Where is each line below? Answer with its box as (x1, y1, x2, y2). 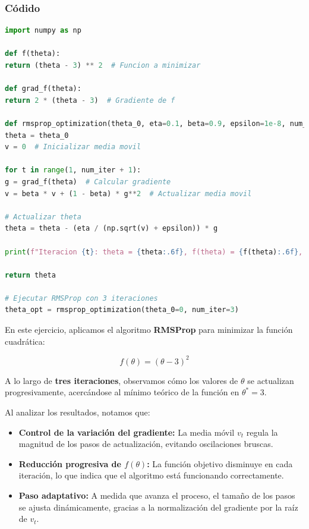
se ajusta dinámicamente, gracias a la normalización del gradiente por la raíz (18, 500, 298, 513)
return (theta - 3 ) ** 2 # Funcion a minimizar (5, 61, 201, 70)
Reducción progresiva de (18, 457, 121, 470)
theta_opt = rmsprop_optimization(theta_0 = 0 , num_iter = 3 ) (5, 306, 239, 314)
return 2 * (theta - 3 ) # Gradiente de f (5, 96, 175, 105)
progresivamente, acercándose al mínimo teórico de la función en (5, 386, 239, 398)
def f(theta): (5, 49, 61, 58)
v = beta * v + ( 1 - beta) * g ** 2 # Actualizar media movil (5, 189, 252, 198)
